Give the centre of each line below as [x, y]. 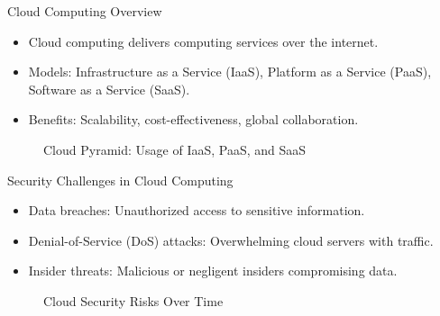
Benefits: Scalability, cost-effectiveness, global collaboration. [193, 119]
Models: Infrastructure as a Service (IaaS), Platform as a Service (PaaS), [230, 72]
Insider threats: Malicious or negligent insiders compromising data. [213, 271]
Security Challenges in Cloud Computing [120, 180]
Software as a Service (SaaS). [109, 89]
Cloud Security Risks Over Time [133, 300]
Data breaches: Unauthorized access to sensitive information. [197, 210]
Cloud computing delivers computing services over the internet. [203, 41]
